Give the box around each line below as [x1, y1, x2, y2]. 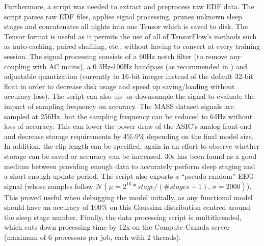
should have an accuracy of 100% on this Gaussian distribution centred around [4, 202, 250, 212]
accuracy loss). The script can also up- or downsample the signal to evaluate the [4, 91, 255, 101]
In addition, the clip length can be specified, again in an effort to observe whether [4, 141, 260, 151]
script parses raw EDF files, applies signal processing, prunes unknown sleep [4, 11, 242, 21]
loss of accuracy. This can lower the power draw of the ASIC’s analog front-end [4, 121, 252, 131]
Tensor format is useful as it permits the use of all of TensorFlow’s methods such [4, 31, 257, 41]
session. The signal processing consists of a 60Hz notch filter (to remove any [4, 50, 241, 61]
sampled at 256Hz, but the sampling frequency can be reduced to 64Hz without [4, 111, 253, 121]
